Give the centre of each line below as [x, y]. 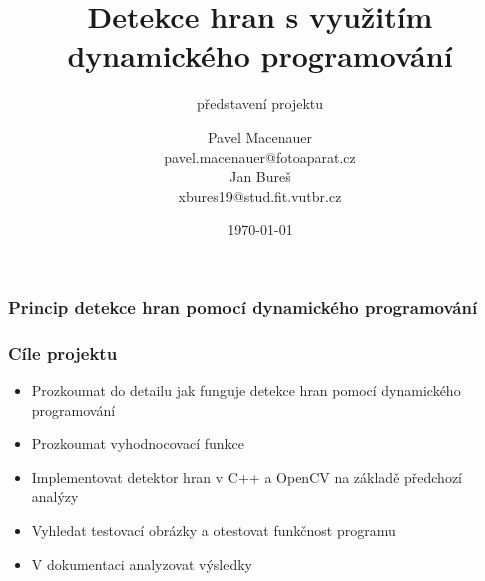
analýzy [55, 496]
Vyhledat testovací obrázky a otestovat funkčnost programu [213, 529]
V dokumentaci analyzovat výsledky [141, 563]
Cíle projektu [63, 352]
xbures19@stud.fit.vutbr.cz [260, 195]
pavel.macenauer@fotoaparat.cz [260, 156]
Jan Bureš [260, 176]
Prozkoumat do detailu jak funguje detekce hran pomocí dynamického [246, 390]
